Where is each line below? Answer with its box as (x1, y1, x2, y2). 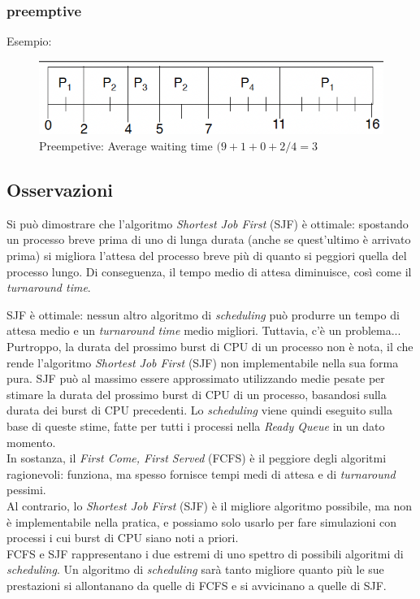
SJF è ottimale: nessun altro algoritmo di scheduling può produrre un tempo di (6, 306, 400, 323)
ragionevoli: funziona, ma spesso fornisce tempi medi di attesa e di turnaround (6, 465, 396, 482)
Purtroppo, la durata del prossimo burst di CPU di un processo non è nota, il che (6, 338, 414, 355)
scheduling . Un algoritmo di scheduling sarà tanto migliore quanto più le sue (6, 561, 384, 578)
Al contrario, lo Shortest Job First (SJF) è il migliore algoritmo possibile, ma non (6, 497, 413, 514)
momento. (6, 433, 56, 450)
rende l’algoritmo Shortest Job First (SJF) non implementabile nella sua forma (6, 354, 399, 371)
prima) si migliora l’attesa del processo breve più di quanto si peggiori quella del (6, 247, 407, 264)
